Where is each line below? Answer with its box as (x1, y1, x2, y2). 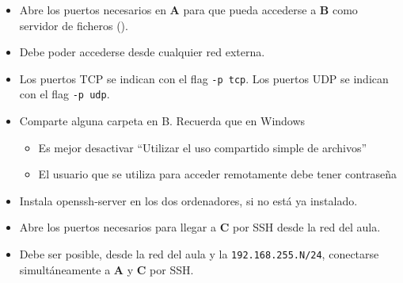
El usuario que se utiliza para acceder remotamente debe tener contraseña (38, 166, 397, 182)
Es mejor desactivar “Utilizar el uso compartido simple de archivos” (38, 139, 367, 155)
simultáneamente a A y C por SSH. (19, 261, 194, 277)
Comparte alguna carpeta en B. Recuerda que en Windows (19, 113, 306, 129)
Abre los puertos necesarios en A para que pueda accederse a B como (19, 2, 358, 17)
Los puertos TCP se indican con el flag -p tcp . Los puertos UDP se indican (19, 70, 389, 86)
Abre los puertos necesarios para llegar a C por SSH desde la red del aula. (19, 219, 381, 235)
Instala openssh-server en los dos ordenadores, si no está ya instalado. (19, 192, 358, 208)
